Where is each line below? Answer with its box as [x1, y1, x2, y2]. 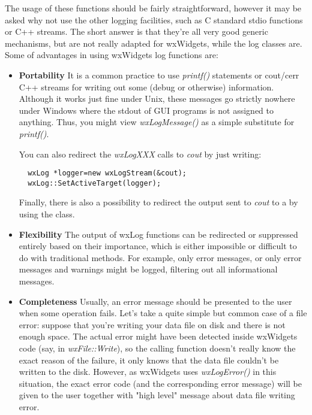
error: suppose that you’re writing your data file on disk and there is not [19, 318, 286, 331]
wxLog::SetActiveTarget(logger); [28, 178, 161, 187]
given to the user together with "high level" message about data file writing [19, 389, 295, 401]
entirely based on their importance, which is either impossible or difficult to [19, 240, 297, 252]
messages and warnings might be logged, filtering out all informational [19, 263, 278, 275]
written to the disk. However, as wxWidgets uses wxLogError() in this [19, 365, 277, 378]
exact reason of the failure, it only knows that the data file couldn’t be [19, 353, 279, 366]
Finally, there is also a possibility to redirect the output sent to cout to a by [19, 196, 298, 208]
